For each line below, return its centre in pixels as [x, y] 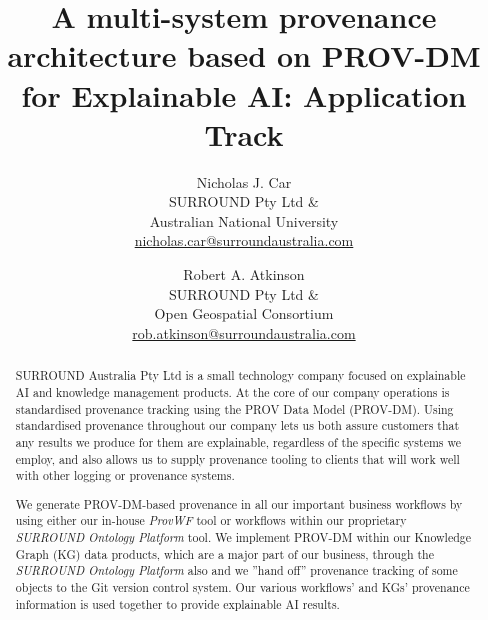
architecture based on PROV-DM [244, 55]
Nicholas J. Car [244, 181]
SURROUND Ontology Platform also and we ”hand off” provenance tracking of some [236, 570]
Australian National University [244, 220]
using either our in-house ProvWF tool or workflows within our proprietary [211, 520]
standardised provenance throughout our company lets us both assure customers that [237, 425]
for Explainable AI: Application [244, 94]
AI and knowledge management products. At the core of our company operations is [232, 391]
